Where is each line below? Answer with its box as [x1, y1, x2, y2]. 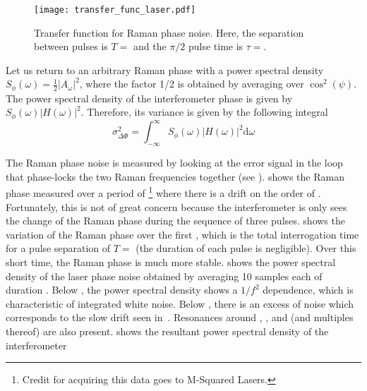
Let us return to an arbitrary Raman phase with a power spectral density [6, 62, 324, 77]
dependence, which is [263, 282, 354, 297]
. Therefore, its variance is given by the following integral [80, 104, 328, 119]
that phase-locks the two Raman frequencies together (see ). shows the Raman [6, 169, 344, 184]
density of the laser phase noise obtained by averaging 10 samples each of [6, 268, 323, 283]
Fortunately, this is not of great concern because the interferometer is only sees [6, 199, 347, 214]
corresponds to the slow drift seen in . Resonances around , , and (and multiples [6, 310, 354, 325]
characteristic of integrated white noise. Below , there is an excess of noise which [6, 296, 354, 311]
